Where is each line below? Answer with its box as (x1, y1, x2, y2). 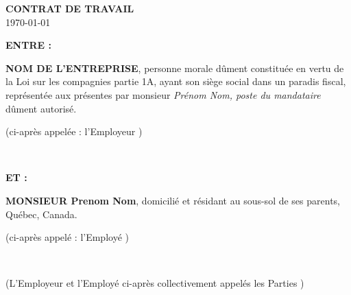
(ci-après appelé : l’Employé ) (5, 230, 129, 244)
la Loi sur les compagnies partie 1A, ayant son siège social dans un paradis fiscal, (5, 74, 346, 88)
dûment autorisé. (5, 101, 77, 115)
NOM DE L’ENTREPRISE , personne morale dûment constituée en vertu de (5, 60, 344, 75)
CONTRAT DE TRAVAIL (5, 1, 134, 15)
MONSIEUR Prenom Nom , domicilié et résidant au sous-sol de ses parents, (5, 193, 340, 207)
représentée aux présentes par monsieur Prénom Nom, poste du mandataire (5, 87, 321, 102)
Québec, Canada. (5, 206, 77, 221)
